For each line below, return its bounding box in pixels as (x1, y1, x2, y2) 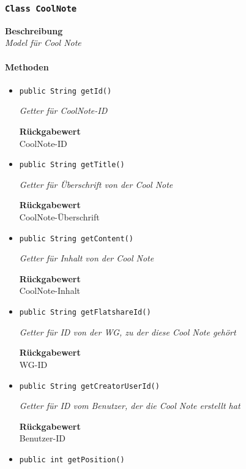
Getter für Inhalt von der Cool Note (19, 252, 154, 265)
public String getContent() (19, 234, 133, 243)
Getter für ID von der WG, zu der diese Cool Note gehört (19, 325, 236, 338)
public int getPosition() (19, 455, 125, 464)
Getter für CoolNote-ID (19, 104, 108, 117)
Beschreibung (5, 24, 63, 37)
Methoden (5, 60, 49, 73)
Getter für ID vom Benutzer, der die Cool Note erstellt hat (19, 399, 240, 412)
